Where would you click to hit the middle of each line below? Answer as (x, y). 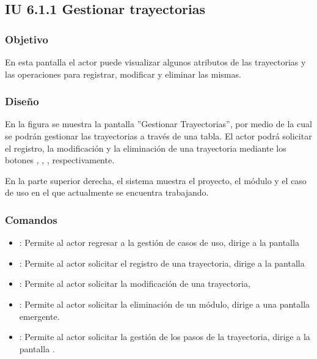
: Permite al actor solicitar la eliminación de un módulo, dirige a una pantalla (165, 304)
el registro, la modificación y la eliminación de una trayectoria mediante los (146, 148)
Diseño (22, 101)
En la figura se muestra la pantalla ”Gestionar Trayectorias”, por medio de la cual (158, 124)
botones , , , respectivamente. (60, 160)
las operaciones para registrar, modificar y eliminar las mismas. (123, 74)
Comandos (31, 219)
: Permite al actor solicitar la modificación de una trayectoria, (135, 283)
